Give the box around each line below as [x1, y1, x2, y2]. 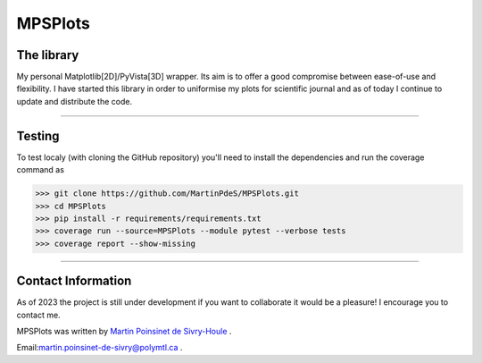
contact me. [16, 309, 62, 320]
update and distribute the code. [16, 96, 133, 106]
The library [16, 47, 79, 63]
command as [16, 165, 64, 175]
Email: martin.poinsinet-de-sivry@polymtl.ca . [16, 342, 183, 353]
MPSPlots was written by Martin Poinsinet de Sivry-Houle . [16, 325, 232, 336]
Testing [16, 128, 60, 143]
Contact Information [16, 274, 132, 289]
